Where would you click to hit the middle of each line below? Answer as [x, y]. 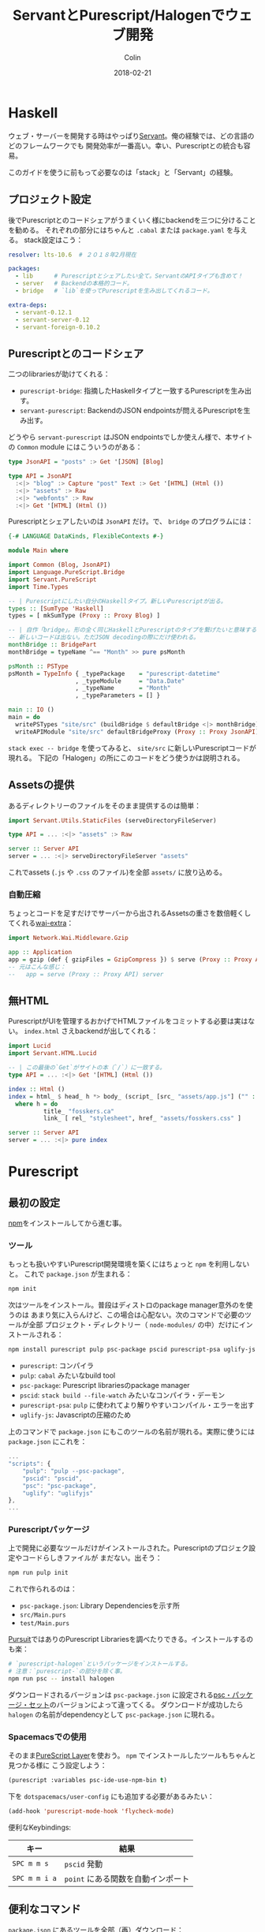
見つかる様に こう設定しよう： [58, 1766]
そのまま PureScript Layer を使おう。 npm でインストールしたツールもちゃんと [132, 1755]
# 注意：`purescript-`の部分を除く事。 [67, 1672]
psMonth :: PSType [38, 666]
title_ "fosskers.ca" [78, 1111]
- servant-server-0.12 [52, 319]
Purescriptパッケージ [49, 1530]
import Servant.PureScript [52, 580]
